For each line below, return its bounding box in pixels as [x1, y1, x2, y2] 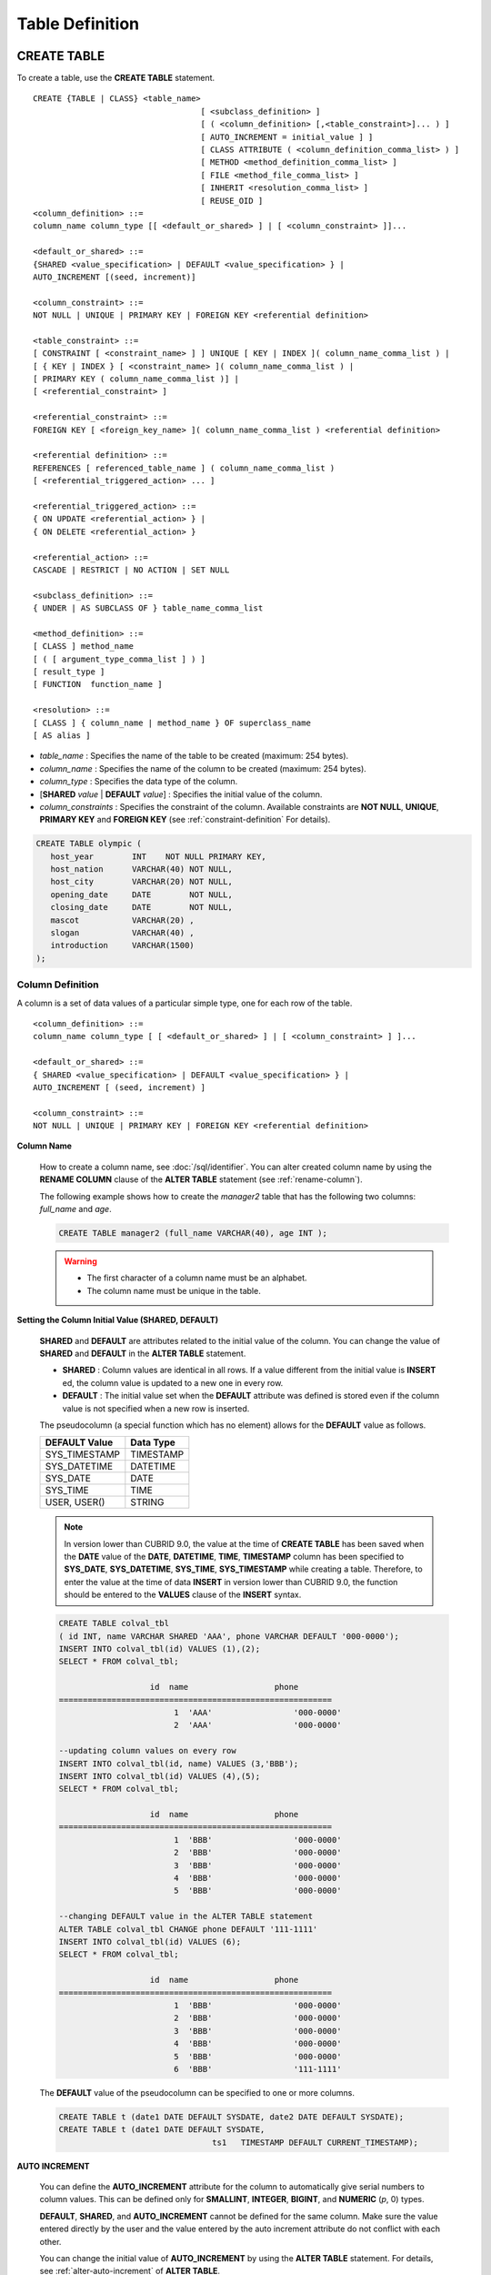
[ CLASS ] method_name [33, 642, 135, 652]
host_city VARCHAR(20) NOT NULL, [50, 876, 234, 887]
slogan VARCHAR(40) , [50, 928, 195, 938]
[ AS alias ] [33, 730, 91, 741]
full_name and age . [39, 1204, 113, 1215]
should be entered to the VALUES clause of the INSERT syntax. [64, 1589, 302, 1601]
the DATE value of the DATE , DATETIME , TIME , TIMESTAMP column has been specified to [64, 1552, 405, 1562]
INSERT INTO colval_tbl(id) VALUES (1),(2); [58, 1643, 261, 1654]
